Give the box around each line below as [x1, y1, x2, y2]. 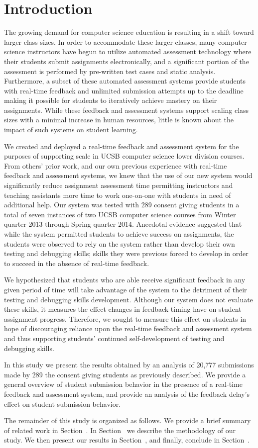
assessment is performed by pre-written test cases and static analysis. [4, 66, 216, 76]
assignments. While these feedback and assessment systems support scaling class [4, 104, 249, 115]
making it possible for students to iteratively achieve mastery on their [4, 95, 217, 105]
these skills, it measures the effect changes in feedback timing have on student [4, 304, 242, 314]
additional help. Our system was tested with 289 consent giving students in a [4, 199, 240, 210]
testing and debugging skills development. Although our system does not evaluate [4, 294, 253, 304]
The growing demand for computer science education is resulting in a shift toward [4, 27, 254, 37]
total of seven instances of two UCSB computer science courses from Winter [4, 209, 236, 219]
